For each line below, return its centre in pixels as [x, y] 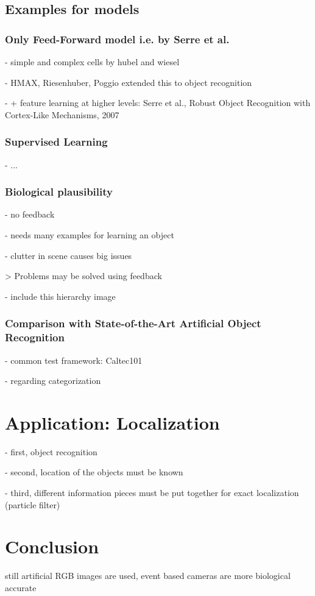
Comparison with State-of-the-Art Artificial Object [133, 323]
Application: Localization [112, 422]
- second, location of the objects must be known [94, 472]
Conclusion [52, 546]
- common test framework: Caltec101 [74, 360]
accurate [21, 587]
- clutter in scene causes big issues [69, 255]
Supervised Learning [56, 142]
